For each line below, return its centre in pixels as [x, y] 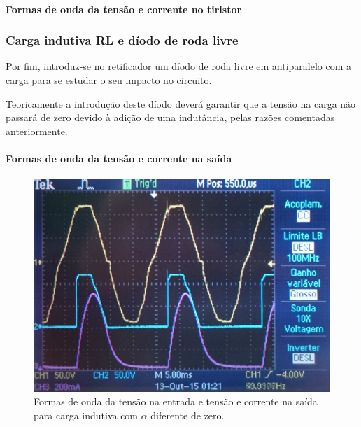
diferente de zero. [187, 415]
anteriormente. [37, 131]
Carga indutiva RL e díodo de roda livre [122, 40]
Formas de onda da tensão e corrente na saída [119, 158]
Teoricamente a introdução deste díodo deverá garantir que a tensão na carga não [181, 103]
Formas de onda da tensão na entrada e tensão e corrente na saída [176, 401]
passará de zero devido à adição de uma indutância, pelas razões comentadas [170, 117]
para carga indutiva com [86, 415]
